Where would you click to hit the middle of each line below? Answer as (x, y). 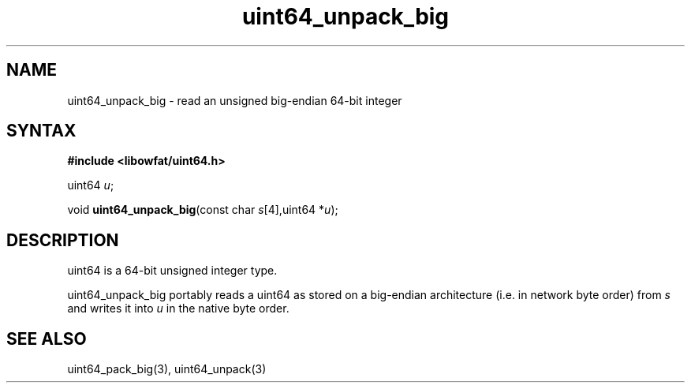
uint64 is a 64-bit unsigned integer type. (172, 271)
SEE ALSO (47, 339)
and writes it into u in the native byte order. (178, 309)
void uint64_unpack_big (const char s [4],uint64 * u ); (203, 210)
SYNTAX (41, 131)
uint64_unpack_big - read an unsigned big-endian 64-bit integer (235, 100)
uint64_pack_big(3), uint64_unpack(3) (167, 369)
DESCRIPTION (63, 240)
